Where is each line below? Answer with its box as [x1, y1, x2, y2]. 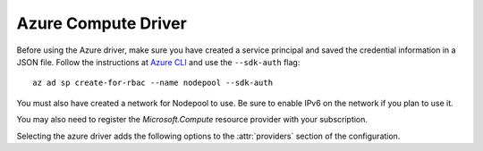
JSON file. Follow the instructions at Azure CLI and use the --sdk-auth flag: [16, 56, 301, 67]
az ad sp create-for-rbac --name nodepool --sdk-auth [32, 78, 273, 88]
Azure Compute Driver [16, 13, 187, 33]
